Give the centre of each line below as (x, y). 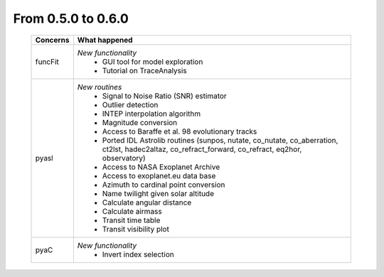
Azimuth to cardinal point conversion (164, 185)
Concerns (52, 40)
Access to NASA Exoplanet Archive (161, 167)
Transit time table (131, 220)
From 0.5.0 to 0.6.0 (71, 18)
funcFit (47, 62)
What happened (105, 40)
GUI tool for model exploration (153, 62)
